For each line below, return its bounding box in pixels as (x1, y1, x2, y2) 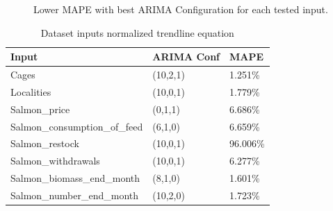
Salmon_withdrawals (10, 153, 100, 168)
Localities (10, 84, 51, 99)
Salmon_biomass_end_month (10, 171, 140, 185)
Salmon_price (10, 101, 70, 116)
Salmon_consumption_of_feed (10, 119, 143, 133)
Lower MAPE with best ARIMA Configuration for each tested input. (33, 2, 328, 16)
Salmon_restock (10, 136, 79, 151)
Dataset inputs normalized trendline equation (40, 25, 234, 40)
